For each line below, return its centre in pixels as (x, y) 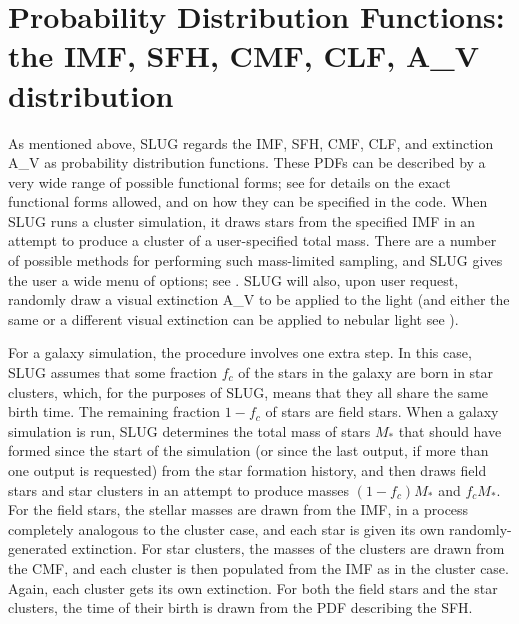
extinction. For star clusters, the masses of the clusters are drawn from (288, 548)
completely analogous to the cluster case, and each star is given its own (226, 528)
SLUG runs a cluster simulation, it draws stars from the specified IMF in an (242, 220)
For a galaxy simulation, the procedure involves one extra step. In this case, (240, 352)
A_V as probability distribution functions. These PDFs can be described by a (247, 162)
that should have (450, 430)
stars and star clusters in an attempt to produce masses (179, 489)
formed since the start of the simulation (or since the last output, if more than (248, 450)
